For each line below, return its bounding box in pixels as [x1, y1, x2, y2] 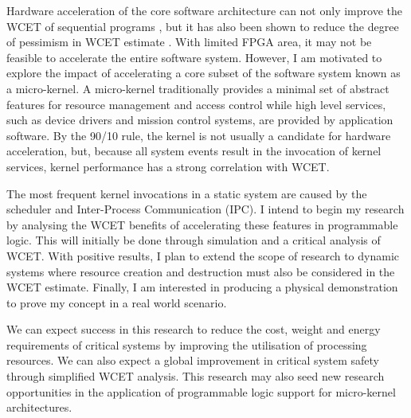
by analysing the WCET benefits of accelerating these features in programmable [6, 216, 398, 232]
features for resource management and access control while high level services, [6, 96, 386, 112]
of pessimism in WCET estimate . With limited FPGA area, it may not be [6, 33, 372, 50]
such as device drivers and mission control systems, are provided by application [6, 111, 393, 128]
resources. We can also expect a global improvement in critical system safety [6, 352, 379, 369]
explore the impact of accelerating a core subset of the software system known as [6, 64, 401, 81]
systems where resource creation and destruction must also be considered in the [6, 263, 395, 279]
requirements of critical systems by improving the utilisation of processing [6, 336, 367, 353]
